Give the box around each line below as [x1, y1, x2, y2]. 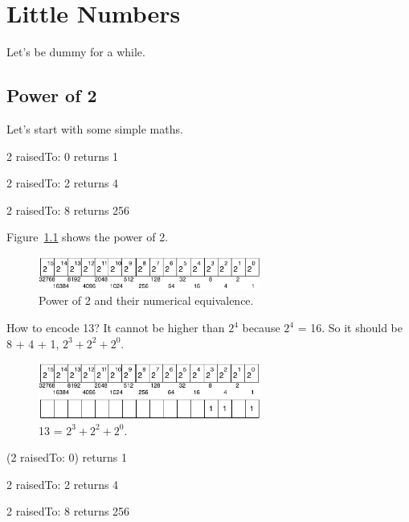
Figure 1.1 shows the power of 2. [6, 228, 169, 245]
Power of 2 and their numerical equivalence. [39, 292, 254, 309]
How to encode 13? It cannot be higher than [6, 319, 225, 336]
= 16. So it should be [297, 319, 403, 336]
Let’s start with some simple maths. [6, 120, 183, 137]
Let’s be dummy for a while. [6, 43, 145, 60]
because [242, 319, 280, 336]
